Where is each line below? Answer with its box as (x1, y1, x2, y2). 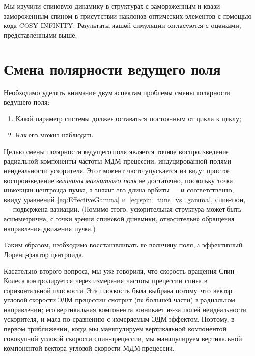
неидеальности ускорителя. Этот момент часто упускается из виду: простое (4, 165, 230, 176)
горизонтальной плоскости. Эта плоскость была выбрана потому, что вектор (4, 285, 233, 295)
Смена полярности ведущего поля (4, 58, 221, 79)
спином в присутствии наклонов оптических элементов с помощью (50, 10, 252, 21)
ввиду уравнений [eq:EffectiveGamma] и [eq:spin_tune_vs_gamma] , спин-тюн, (4, 194, 246, 204)
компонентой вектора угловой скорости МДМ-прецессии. (4, 343, 175, 353)
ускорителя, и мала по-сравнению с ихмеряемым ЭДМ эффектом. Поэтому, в (4, 314, 235, 324)
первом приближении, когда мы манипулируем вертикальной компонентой (4, 323, 227, 333)
